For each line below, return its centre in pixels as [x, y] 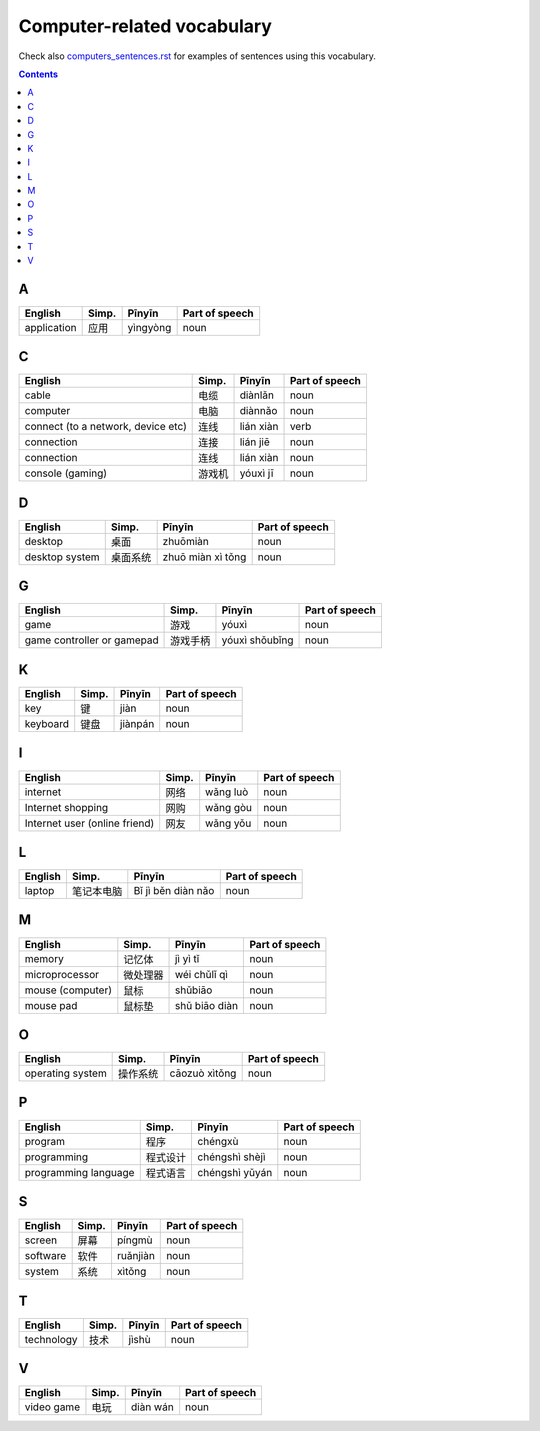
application [50, 327]
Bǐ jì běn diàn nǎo [174, 891]
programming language [79, 1172]
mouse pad [51, 1005]
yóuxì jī [256, 473]
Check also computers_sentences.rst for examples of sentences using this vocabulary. [197, 56]
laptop [39, 891]
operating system [65, 1073]
